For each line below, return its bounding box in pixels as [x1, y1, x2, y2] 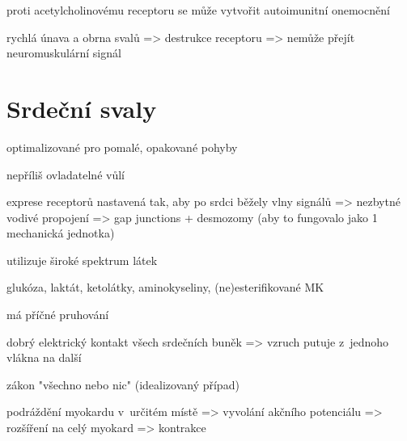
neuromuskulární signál [6, 44, 121, 61]
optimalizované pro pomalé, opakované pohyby [6, 138, 238, 155]
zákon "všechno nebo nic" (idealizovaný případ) [6, 376, 240, 393]
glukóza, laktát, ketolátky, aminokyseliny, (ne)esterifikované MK [6, 279, 324, 296]
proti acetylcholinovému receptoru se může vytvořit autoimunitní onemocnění [6, 2, 390, 18]
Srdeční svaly [6, 91, 157, 124]
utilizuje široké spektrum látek [6, 251, 158, 268]
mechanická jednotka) [6, 225, 115, 241]
